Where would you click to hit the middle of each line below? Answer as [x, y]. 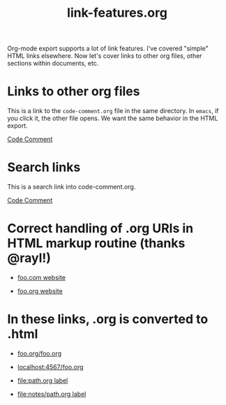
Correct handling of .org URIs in [100, 229]
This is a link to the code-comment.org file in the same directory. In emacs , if [113, 111]
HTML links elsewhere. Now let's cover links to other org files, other [105, 56]
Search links [44, 167]
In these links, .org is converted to [108, 319]
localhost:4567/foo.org [50, 367]
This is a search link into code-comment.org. [71, 187]
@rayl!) [29, 258]
